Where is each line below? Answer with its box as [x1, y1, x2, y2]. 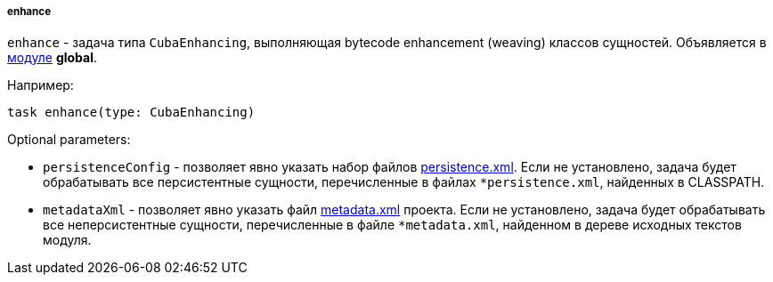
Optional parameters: [7, 132, 131, 148]
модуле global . [7, 50, 98, 66]
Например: [7, 77, 74, 93]
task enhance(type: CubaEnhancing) [7, 105, 256, 120]
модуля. [43, 232, 92, 248]
